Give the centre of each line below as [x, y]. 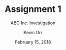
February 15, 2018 [33, 42]
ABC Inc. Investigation [33, 23]
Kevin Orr [33, 32]
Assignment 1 [33, 9]
